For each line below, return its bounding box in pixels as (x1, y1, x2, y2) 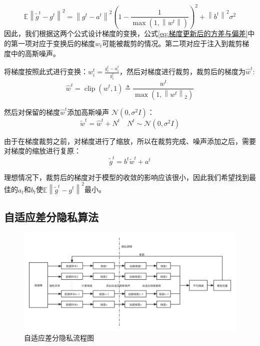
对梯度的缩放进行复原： (4, 145, 81, 156)
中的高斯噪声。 (10, 48, 60, 58)
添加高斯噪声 (67, 106, 109, 117)
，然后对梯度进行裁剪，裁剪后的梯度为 (119, 66, 246, 77)
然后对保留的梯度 (4, 106, 60, 117)
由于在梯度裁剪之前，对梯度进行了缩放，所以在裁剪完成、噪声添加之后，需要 (4, 135, 256, 146)
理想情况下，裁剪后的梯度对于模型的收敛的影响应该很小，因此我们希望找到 (4, 171, 249, 182)
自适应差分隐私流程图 (24, 332, 94, 343)
